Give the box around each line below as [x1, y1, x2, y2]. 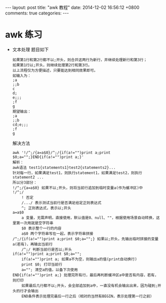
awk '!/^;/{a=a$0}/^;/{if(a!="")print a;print [12, 150, 111, 155]
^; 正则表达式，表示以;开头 [21, 205, 71, 210]
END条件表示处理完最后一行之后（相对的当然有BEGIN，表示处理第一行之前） [21, 294, 154, 299]
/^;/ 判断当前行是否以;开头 [21, 247, 72, 252]
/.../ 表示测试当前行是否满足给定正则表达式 [21, 200, 102, 205]
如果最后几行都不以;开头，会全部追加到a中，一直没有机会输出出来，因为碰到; [21, 283, 158, 288]
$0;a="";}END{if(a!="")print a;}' [12, 154, 84, 159]
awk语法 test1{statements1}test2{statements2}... [12, 165, 116, 170]
